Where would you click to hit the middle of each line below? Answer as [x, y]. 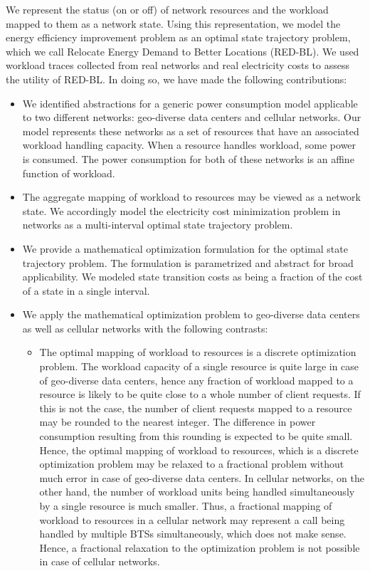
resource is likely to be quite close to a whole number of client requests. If [200, 394]
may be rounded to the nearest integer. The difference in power [178, 422]
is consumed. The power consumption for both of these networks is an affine [188, 158]
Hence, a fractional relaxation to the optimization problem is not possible [200, 547]
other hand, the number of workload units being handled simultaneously [197, 492]
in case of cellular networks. [100, 561]
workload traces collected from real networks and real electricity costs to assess [178, 65]
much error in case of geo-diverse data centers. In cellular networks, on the [202, 477]
